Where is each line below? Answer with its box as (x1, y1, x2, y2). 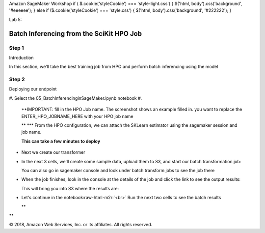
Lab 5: (9, 16, 22, 22)
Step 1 (9, 44, 24, 51)
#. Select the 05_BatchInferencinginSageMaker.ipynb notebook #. (9, 95, 142, 101)
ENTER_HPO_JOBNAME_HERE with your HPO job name (21, 113, 133, 119)
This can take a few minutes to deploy (21, 138, 101, 144)
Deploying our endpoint (9, 86, 57, 92)
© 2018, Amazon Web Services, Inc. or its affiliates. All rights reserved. (9, 222, 153, 228)
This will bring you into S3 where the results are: (21, 185, 119, 191)
